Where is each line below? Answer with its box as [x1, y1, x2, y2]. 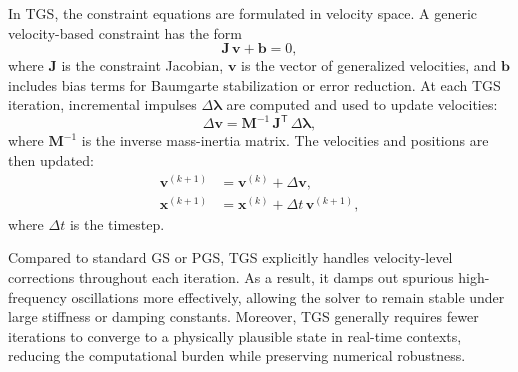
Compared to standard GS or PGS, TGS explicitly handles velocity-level [8, 247, 453, 268]
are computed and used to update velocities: [226, 94, 498, 115]
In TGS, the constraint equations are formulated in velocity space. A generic [8, 3, 478, 23]
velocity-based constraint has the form [8, 22, 243, 43]
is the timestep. [69, 213, 165, 234]
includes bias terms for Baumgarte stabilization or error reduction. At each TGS [8, 74, 501, 95]
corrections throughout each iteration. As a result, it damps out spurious [8, 266, 454, 287]
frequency [8, 286, 67, 307]
